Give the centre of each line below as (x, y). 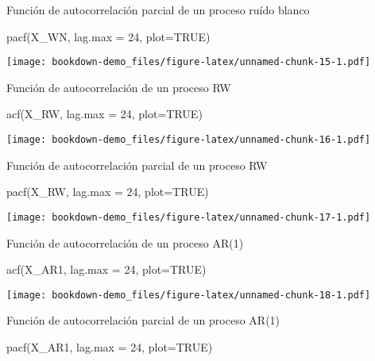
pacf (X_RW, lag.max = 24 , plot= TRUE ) (108, 192)
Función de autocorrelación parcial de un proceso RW (137, 165)
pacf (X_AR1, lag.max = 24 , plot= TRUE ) (110, 346)
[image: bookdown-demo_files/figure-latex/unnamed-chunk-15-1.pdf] (189, 62)
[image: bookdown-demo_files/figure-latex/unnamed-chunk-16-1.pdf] (189, 140)
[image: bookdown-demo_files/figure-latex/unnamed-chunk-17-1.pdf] (189, 217)
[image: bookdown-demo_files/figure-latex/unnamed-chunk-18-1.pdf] (189, 295)
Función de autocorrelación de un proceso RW (119, 87)
